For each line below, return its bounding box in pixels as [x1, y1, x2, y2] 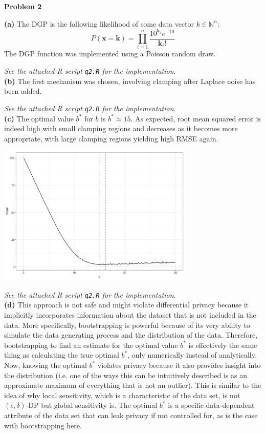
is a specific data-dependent [168, 400, 255, 410]
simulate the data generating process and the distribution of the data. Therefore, [4, 329, 258, 340]
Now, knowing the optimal [4, 360, 87, 370]
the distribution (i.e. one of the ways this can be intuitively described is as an [4, 369, 247, 380]
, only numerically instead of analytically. [127, 349, 257, 360]
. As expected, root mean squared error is [130, 113, 261, 123]
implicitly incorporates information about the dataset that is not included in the [4, 309, 256, 320]
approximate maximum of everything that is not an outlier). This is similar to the [4, 380, 261, 390]
